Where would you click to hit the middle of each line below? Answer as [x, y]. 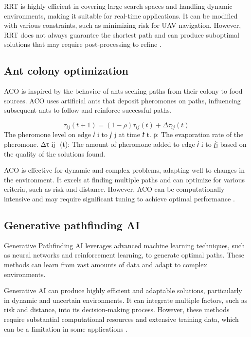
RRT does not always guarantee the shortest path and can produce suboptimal [122, 34]
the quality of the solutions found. [55, 153]
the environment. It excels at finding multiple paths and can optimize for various [125, 179]
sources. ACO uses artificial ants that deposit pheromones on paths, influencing [122, 100]
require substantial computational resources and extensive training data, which [121, 319]
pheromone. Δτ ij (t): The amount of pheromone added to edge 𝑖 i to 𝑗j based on [125, 144]
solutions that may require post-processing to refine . [83, 44]
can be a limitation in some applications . [66, 328]
